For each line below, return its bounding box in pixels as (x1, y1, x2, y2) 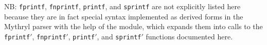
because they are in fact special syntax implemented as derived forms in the (4, 11, 243, 21)
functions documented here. (146, 31, 233, 41)
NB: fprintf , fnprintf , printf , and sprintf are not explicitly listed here (4, 1, 241, 11)
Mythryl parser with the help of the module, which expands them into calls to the (4, 21, 263, 32)
